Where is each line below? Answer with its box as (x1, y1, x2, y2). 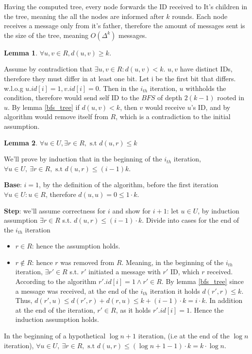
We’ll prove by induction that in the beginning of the (4, 154, 162, 164)
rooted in (217, 92, 244, 103)
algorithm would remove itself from (4, 111, 108, 122)
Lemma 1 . (4, 47, 38, 57)
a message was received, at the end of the (15, 285, 138, 296)
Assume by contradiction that (4, 64, 93, 74)
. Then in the (99, 83, 138, 93)
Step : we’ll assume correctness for (4, 205, 106, 215)
